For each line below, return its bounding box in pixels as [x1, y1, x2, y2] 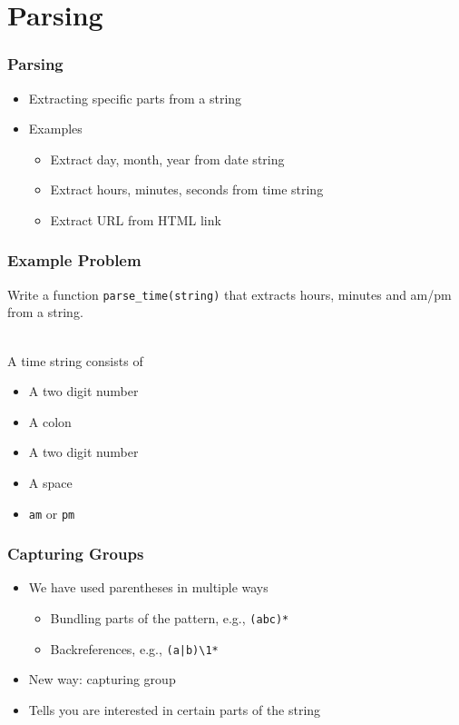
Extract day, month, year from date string [50, 149, 285, 168]
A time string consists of [7, 351, 143, 370]
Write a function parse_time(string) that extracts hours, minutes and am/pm [7, 284, 452, 303]
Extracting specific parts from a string [28, 88, 242, 107]
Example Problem [7, 249, 142, 272]
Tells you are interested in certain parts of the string [28, 700, 321, 719]
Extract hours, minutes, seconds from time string [50, 180, 324, 199]
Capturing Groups [7, 542, 144, 565]
